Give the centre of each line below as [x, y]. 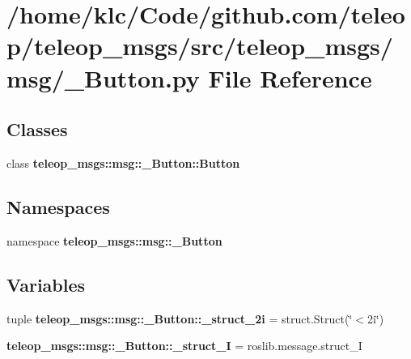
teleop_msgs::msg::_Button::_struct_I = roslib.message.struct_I [184, 346]
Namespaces [58, 206]
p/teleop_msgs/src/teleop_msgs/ [200, 46]
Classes [37, 129]
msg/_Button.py [103, 77]
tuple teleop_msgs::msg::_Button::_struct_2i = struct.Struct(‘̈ [180, 318]
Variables [46, 284]
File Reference [290, 77]
